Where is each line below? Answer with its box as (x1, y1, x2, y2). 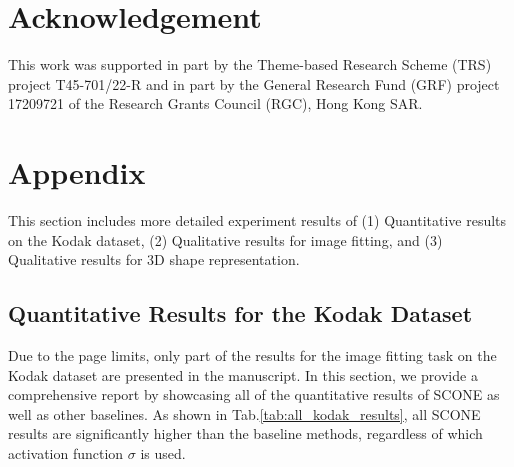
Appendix (8, 152, 146, 193)
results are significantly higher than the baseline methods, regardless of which (8, 423, 483, 444)
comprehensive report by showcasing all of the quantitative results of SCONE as (8, 384, 500, 405)
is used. (140, 442, 186, 463)
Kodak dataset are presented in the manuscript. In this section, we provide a (8, 364, 478, 385)
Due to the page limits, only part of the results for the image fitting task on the (8, 345, 497, 366)
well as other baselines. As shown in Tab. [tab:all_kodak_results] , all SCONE (8, 403, 481, 424)
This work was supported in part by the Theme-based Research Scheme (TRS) (8, 54, 492, 75)
